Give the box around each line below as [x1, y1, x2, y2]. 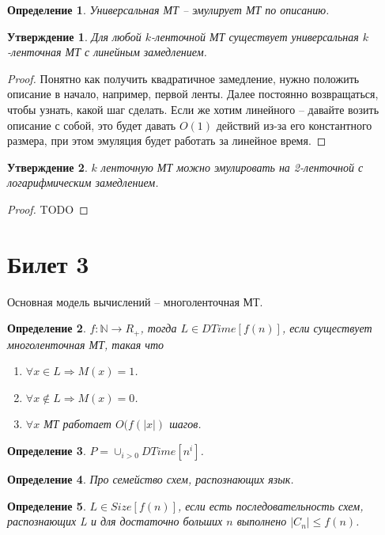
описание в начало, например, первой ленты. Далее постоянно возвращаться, [7, 85, 379, 102]
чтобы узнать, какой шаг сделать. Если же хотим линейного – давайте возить [7, 101, 379, 117]
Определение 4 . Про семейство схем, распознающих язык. [7, 471, 294, 488]
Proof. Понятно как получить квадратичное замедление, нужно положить [7, 70, 360, 86]
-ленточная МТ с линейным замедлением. [7, 44, 207, 60]
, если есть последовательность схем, [178, 497, 364, 514]
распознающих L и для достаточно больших [7, 513, 223, 529]
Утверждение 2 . [7, 158, 88, 175]
